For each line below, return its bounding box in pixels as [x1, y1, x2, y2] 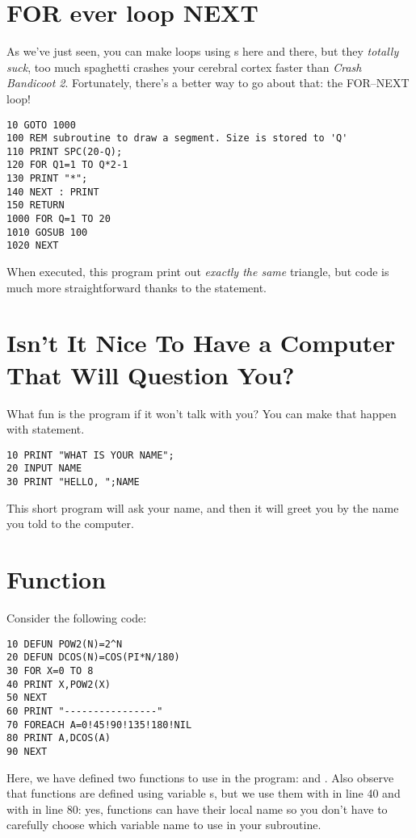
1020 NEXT [6, 240, 59, 252]
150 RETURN [6, 199, 65, 212]
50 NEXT [6, 692, 48, 704]
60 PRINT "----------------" [6, 705, 163, 717]
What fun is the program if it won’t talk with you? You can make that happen [6, 404, 397, 421]
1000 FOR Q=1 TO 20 [6, 213, 111, 225]
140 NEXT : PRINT [6, 186, 99, 198]
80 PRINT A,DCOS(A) [6, 732, 111, 744]
